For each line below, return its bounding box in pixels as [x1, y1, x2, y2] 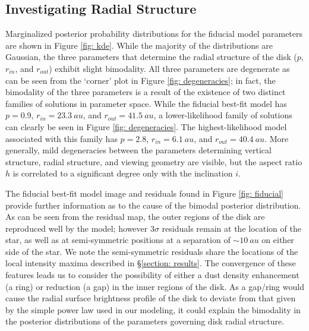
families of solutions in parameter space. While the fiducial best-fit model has [5, 97, 287, 109]
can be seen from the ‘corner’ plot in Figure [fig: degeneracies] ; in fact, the [5, 74, 276, 86]
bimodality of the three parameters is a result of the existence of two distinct [5, 86, 286, 98]
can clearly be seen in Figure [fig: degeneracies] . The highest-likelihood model [5, 120, 287, 133]
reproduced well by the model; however [5, 222, 148, 234]
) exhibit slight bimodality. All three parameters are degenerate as [49, 62, 290, 74]
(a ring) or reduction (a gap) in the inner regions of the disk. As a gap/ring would [5, 280, 304, 292]
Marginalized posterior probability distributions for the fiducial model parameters [5, 27, 303, 40]
